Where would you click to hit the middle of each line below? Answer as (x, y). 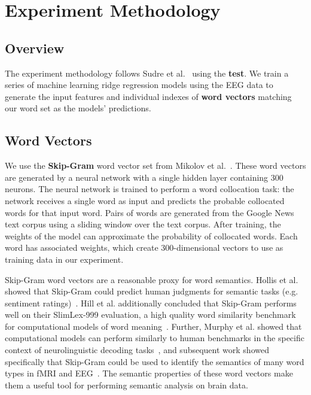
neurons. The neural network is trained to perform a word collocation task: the (150, 189)
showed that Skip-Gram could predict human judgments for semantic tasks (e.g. (152, 291)
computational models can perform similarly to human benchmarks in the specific (155, 338)
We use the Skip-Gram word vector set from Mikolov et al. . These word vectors (155, 165)
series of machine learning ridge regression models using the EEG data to (139, 85)
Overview (35, 48)
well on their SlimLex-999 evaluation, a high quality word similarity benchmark (150, 315)
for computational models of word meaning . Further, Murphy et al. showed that (153, 326)
